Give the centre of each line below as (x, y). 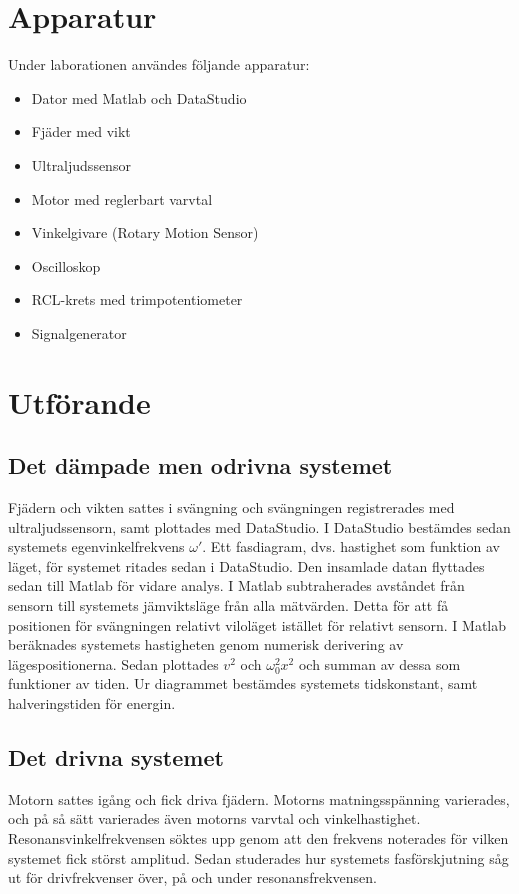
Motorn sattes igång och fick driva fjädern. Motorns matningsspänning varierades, (259, 798)
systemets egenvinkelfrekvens (96, 546)
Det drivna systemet (116, 756)
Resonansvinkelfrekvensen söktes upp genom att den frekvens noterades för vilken (258, 837)
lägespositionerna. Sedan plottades (113, 663)
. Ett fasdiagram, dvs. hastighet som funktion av (351, 546)
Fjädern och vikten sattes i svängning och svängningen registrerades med (231, 507)
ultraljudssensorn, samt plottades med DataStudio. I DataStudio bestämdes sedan (259, 526)
